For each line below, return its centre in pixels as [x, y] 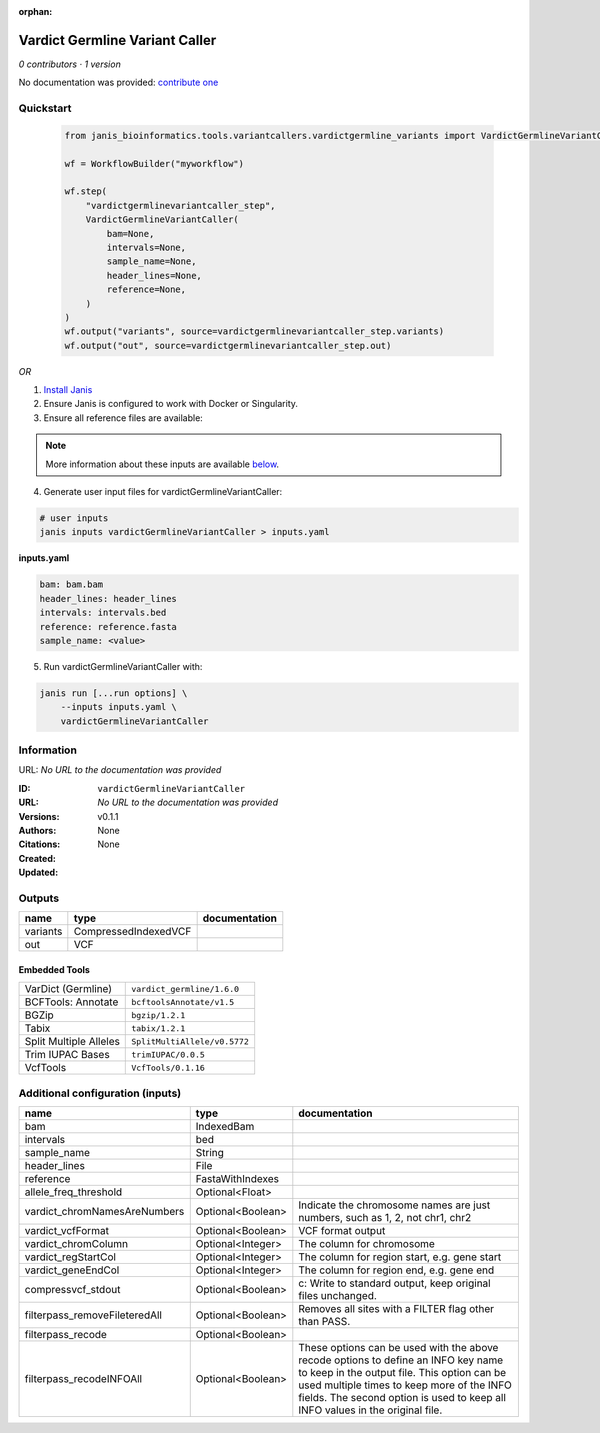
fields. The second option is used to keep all [402, 1398]
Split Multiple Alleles [72, 1042]
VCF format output [342, 1231]
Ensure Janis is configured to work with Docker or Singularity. [171, 404]
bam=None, [130, 233]
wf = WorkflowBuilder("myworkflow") [154, 163]
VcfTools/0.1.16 [168, 1067]
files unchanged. [337, 1296]
